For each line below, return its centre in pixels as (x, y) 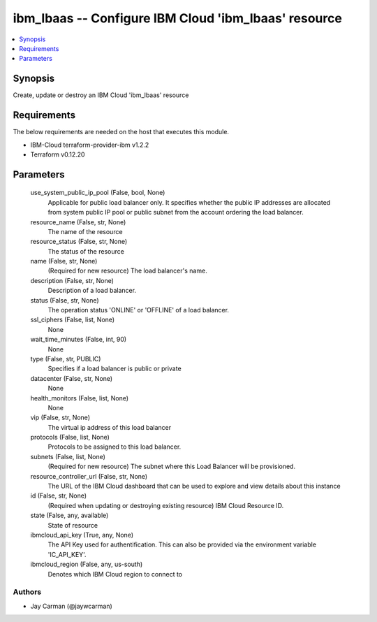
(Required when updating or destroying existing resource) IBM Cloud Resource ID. (166, 505)
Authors (27, 592)
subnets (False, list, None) (68, 456)
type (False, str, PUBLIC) (66, 359)
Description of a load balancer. (92, 291)
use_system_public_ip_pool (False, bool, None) (98, 193)
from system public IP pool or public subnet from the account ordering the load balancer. (176, 212)
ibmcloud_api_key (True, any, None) (82, 535)
